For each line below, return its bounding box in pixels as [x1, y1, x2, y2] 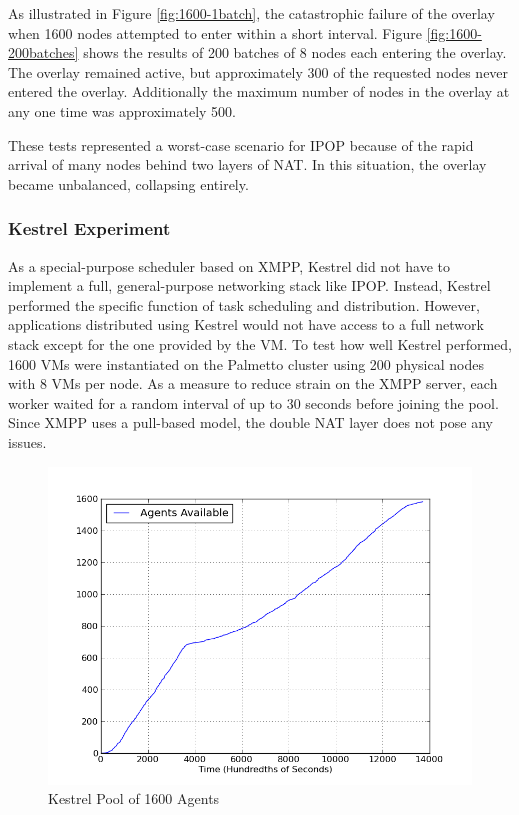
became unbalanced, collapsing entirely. [8, 173, 249, 194]
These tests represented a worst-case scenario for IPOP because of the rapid [8, 134, 474, 155]
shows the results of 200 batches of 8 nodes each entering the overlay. [83, 42, 507, 63]
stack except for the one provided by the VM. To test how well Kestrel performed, [8, 333, 512, 354]
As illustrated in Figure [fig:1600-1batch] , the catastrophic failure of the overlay [8, 3, 495, 23]
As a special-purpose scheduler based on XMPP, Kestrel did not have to [8, 255, 450, 276]
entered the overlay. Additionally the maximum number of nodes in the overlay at [8, 81, 510, 102]
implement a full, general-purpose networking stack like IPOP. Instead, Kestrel [8, 275, 491, 296]
